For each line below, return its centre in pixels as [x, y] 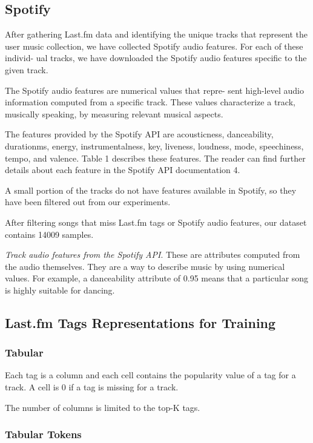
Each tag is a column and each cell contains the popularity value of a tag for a [150, 375]
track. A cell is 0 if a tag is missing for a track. [92, 387]
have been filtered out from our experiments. [88, 202]
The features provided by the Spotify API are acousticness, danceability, [139, 134]
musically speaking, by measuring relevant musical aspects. [114, 113]
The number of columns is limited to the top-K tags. [103, 407]
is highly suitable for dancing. [60, 290]
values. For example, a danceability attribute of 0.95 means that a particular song [157, 278]
